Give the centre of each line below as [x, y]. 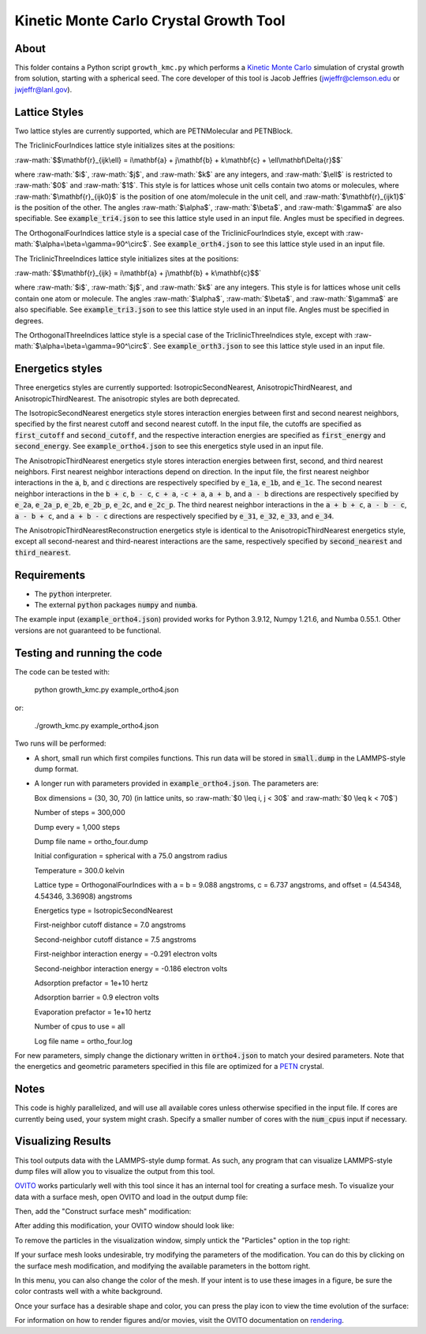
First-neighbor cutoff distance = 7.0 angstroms [110, 925]
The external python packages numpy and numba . [116, 605]
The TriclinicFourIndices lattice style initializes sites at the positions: [125, 145]
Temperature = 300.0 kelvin [80, 870]
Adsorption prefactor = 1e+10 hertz [92, 983]
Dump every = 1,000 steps [77, 827]
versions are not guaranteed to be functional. [88, 630]
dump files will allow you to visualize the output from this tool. [115, 1171]
